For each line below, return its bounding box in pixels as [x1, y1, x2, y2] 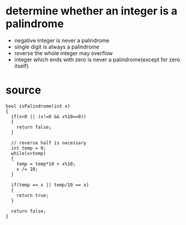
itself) [14, 62, 29, 70]
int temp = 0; [11, 145, 46, 151]
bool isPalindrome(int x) [5, 103, 70, 109]
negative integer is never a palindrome [14, 37, 110, 44]
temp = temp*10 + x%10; [16, 161, 76, 167]
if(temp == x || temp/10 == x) [11, 182, 89, 188]
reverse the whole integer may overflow [14, 49, 113, 56]
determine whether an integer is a [5, 4, 178, 18]
